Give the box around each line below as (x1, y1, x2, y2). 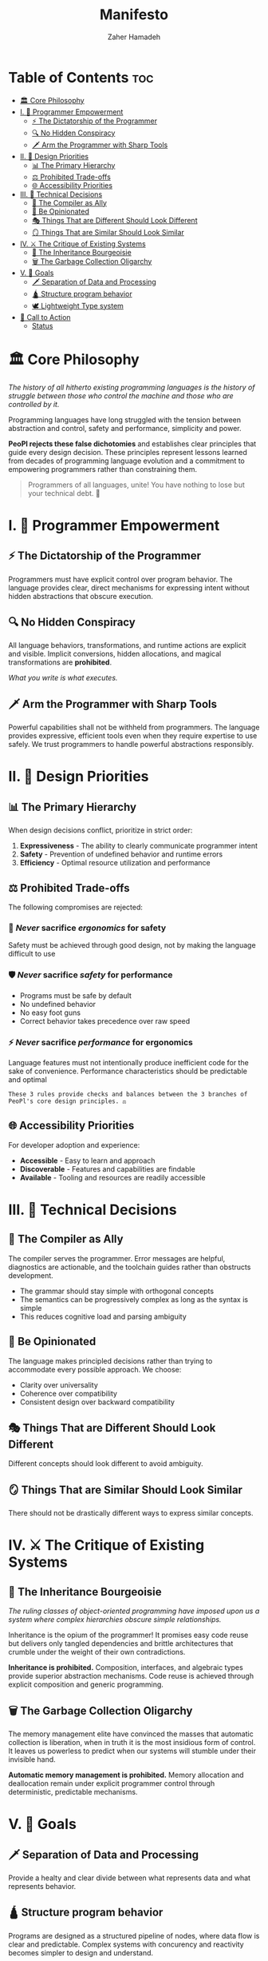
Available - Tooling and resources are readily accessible (19, 1172, 206, 1182)
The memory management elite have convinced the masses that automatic (8, 1729, 254, 1739)
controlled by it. (8, 399, 60, 409)
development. (8, 1270, 53, 1280)
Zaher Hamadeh (107, 32, 161, 42)
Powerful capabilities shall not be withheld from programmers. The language (8, 722, 260, 733)
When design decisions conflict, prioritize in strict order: (8, 825, 193, 835)
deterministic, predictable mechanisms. (8, 1787, 138, 1797)
